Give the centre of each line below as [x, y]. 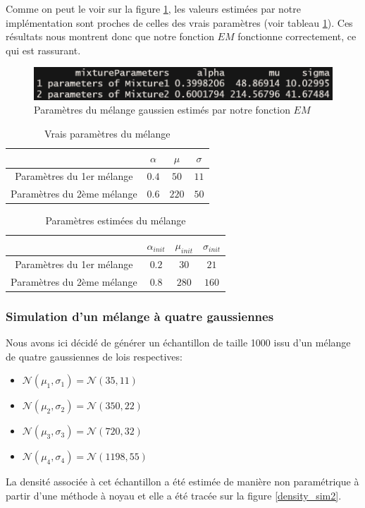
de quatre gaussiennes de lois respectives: [94, 356]
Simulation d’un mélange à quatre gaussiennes [140, 316]
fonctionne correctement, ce [297, 36]
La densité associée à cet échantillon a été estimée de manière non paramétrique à [182, 482]
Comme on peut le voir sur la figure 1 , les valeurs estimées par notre [154, 8]
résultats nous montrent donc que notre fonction [110, 36]
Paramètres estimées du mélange [116, 220]
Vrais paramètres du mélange [107, 133]
